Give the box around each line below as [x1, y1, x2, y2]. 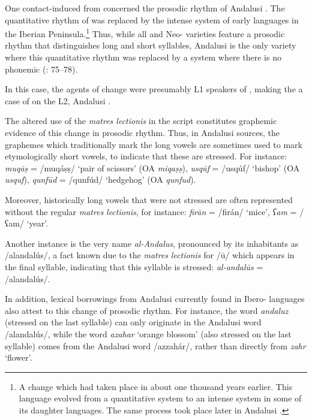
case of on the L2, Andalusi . [5, 94, 111, 107]
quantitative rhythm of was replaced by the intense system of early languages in [5, 13, 299, 26]
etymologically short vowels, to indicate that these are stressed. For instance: [5, 150, 287, 162]
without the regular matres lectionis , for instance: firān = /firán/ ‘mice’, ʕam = [5, 205, 297, 217]
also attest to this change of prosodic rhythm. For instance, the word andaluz [5, 304, 289, 316]
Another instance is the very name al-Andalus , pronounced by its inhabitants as [5, 237, 299, 249]
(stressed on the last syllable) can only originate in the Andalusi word [5, 316, 262, 328]
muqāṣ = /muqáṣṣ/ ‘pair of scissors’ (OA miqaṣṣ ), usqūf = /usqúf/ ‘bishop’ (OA [5, 161, 300, 174]
